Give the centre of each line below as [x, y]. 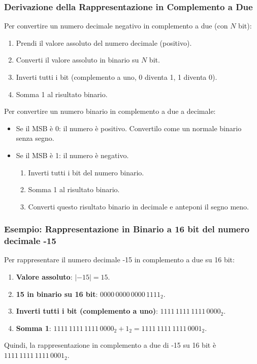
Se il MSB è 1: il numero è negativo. [72, 155]
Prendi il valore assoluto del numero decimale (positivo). [104, 42]
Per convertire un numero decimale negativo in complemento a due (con [116, 26]
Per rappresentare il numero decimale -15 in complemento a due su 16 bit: [119, 260]
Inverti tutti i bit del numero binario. [86, 172]
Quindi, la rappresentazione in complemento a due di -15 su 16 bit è [110, 345]
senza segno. [35, 138]
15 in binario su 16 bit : [57, 294]
